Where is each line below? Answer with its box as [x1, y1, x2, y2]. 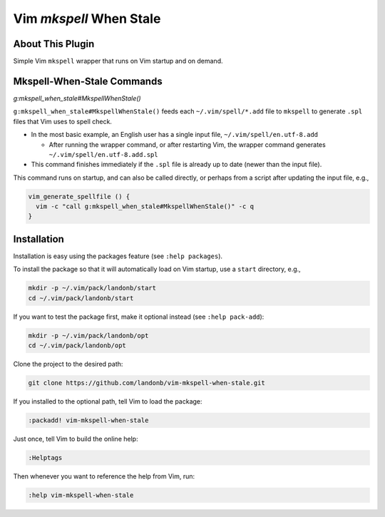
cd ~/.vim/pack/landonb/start [28, 294, 134, 302]
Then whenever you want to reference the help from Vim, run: [13, 471, 195, 481]
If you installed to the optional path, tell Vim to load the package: [13, 397, 202, 406]
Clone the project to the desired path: [13, 360, 123, 369]
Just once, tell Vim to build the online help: [13, 435, 138, 444]
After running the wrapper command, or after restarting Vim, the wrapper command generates [48, 140, 326, 149]
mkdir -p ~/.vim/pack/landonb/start [28, 284, 157, 292]
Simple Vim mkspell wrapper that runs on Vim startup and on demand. [13, 57, 223, 66]
